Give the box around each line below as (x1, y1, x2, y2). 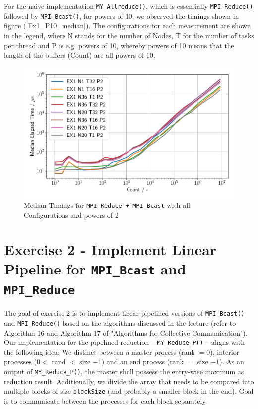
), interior (210, 346, 240, 357)
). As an (219, 356, 244, 367)
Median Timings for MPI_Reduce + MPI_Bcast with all (24, 200, 190, 210)
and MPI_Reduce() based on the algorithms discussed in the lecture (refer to (4, 317, 236, 328)
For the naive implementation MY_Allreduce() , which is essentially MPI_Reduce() (4, 1, 253, 11)
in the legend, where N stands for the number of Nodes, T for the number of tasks (4, 30, 254, 40)
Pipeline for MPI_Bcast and (4, 258, 186, 278)
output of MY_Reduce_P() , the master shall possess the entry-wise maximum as (4, 366, 244, 377)
